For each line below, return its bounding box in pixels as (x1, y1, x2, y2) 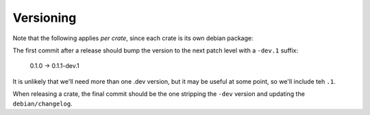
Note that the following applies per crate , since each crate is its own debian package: (12, 34, 254, 42)
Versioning (12, 10, 77, 25)
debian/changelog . (12, 99, 73, 108)
